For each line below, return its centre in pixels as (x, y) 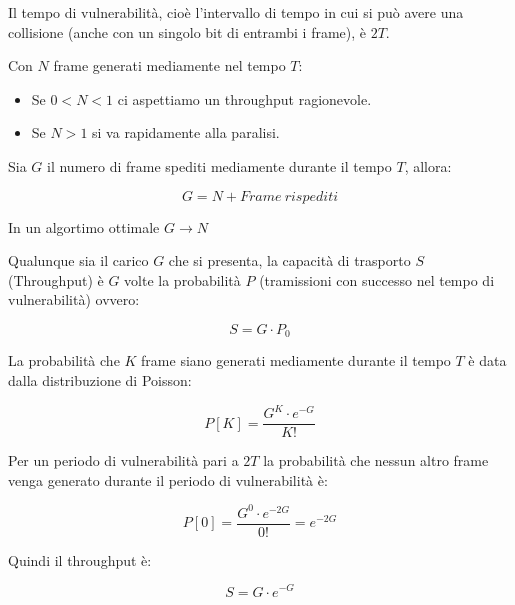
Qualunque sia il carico (78, 260)
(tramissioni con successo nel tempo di (377, 279)
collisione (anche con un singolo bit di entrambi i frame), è (187, 31)
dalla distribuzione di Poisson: (100, 379)
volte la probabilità (182, 279)
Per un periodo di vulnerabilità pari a (123, 460)
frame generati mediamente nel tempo (169, 65)
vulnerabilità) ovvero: (74, 299)
